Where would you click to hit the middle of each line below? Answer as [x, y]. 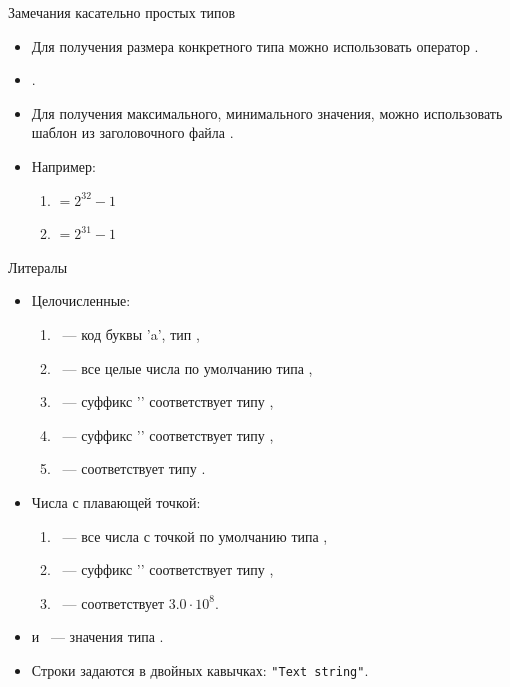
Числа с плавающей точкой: [116, 501]
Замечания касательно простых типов [122, 12]
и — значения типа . [97, 636]
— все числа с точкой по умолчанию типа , [195, 535]
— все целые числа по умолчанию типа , [187, 367]
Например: [63, 165]
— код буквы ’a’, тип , [131, 333]
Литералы [38, 266]
